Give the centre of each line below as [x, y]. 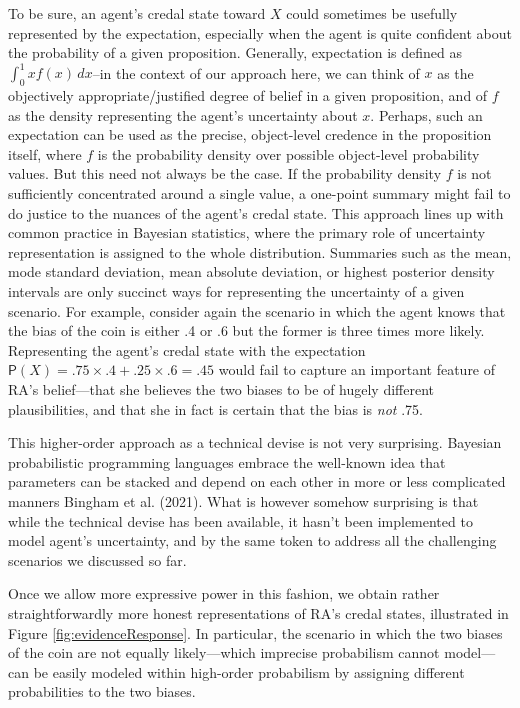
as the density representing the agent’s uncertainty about [183, 114]
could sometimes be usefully [372, 13]
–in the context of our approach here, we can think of [256, 72]
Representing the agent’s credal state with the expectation [187, 349]
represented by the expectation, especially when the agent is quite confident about [260, 32]
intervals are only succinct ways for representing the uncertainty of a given [236, 291]
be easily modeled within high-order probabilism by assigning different [249, 671]
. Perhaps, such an [426, 114]
